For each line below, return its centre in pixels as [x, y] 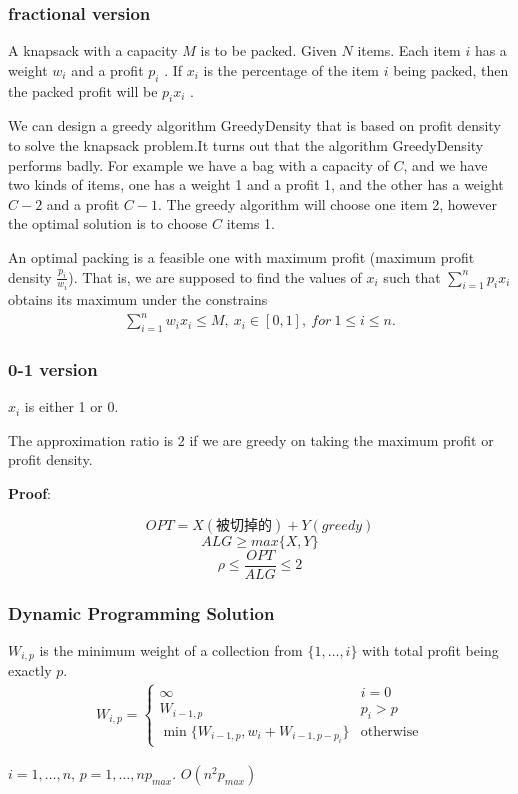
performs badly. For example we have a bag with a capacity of [198, 164]
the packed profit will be [83, 90]
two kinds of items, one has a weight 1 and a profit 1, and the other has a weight [256, 184]
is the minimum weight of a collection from [171, 649]
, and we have [445, 164]
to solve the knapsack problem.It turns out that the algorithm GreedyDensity [246, 145]
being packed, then [451, 69]
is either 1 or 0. [71, 406]
